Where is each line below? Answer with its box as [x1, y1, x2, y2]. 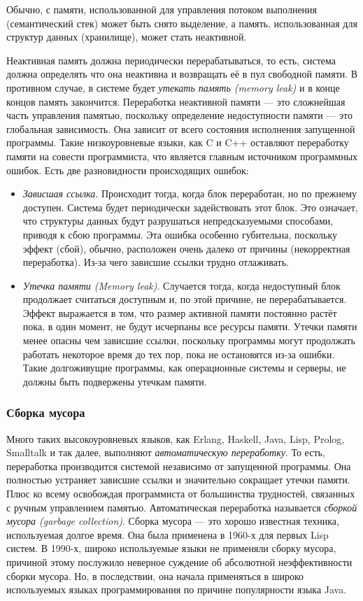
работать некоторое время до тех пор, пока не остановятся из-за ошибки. [22, 346, 335, 361]
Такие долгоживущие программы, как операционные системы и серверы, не [22, 360, 346, 375]
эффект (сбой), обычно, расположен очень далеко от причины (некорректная [22, 241, 350, 255]
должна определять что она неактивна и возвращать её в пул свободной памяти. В [6, 66, 358, 81]
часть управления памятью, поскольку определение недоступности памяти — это [6, 108, 353, 122]
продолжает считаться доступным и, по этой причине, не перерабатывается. [22, 292, 347, 306]
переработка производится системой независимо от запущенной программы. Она [6, 458, 351, 473]
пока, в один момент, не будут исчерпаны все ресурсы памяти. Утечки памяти [22, 319, 357, 334]
